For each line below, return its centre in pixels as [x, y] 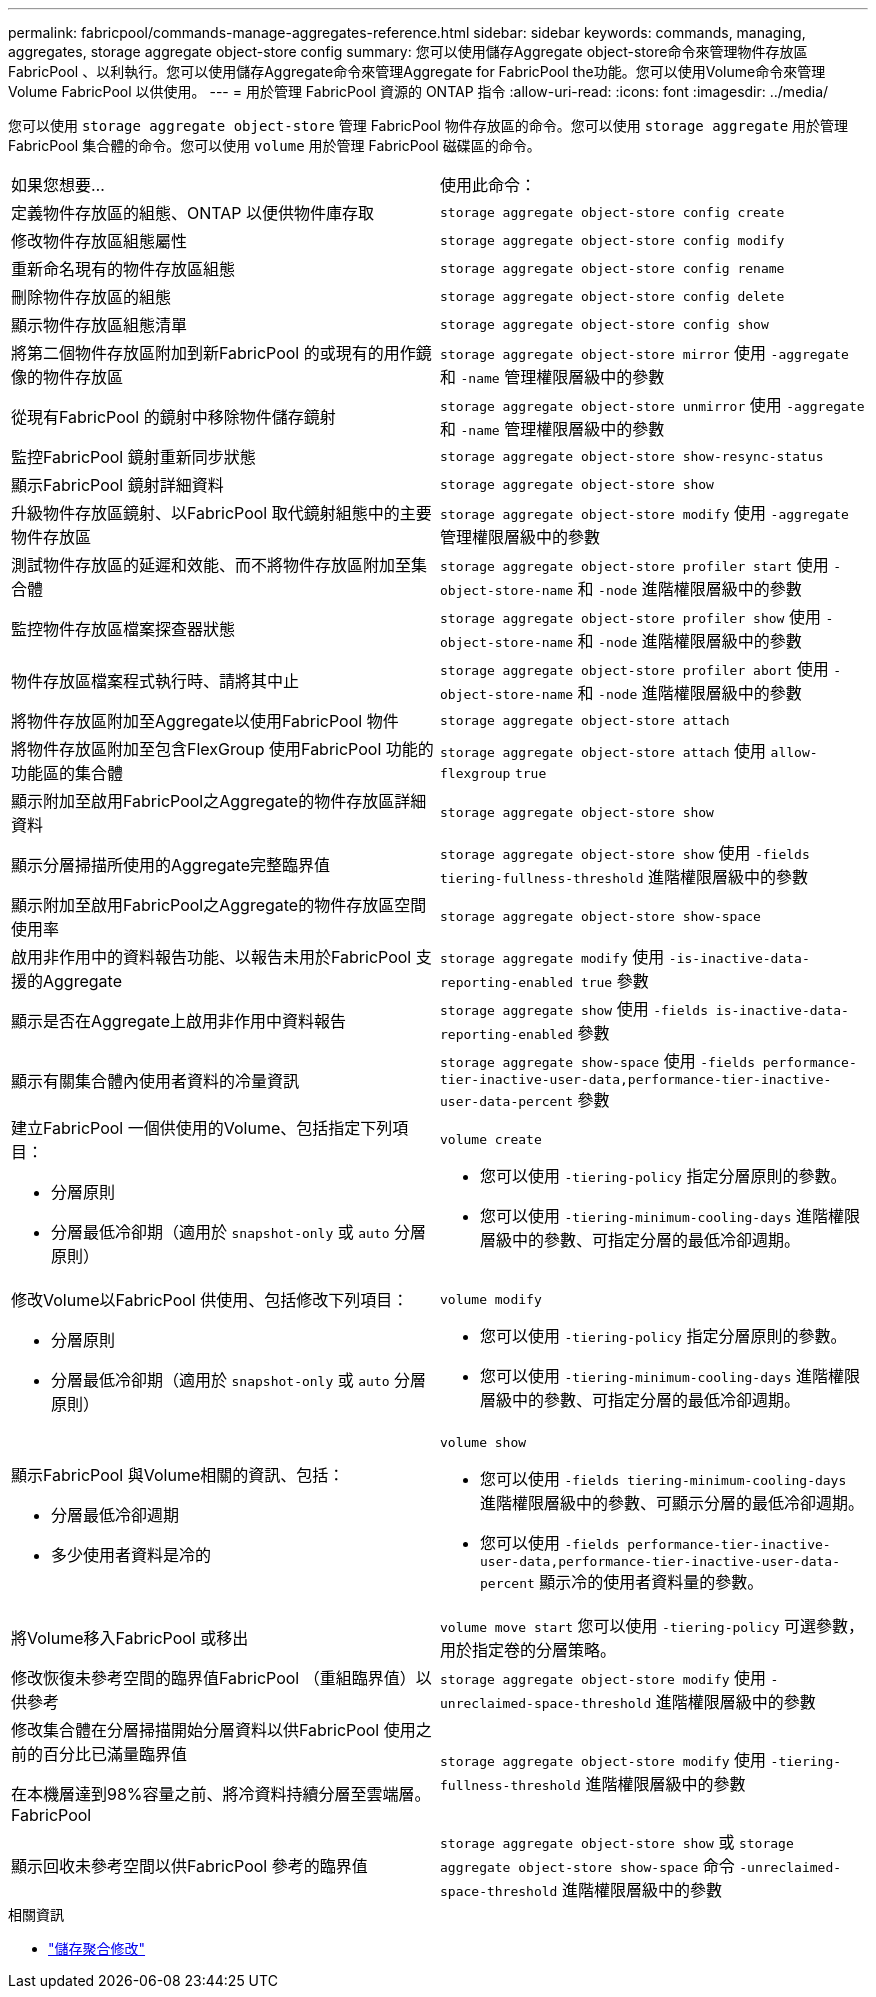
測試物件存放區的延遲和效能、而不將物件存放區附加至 [211, 565]
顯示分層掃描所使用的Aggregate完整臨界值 [170, 865]
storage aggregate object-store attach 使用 [603, 751]
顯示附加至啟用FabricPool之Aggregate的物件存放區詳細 [219, 801]
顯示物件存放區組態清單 [99, 325]
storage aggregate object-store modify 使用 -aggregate [644, 513]
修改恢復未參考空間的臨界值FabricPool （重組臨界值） [213, 1678]
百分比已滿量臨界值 [115, 1754]
